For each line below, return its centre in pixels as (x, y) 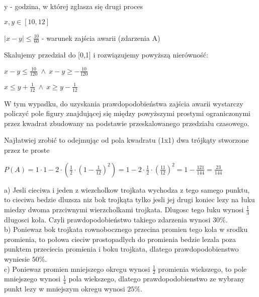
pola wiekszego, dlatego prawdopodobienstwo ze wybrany (157, 279)
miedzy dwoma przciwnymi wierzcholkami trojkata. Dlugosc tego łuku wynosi (124, 209)
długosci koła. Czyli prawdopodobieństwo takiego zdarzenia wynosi (107, 219)
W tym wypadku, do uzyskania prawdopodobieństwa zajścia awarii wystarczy (124, 103)
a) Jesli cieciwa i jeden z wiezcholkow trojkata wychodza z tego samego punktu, (127, 189)
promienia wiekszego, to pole (202, 269)
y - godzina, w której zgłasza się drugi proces (74, 6)
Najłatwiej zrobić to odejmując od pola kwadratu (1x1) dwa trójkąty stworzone (126, 140)
